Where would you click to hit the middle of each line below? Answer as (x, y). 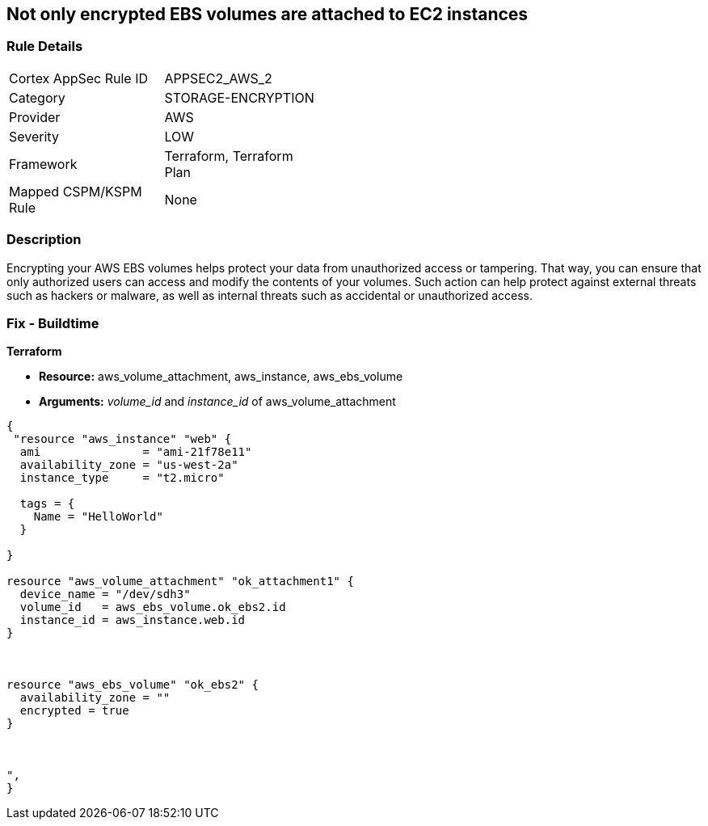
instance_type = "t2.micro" (122, 478)
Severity (34, 136)
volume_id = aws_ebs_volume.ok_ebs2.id (153, 607)
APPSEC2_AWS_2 (218, 78)
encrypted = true (74, 711)
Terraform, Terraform (229, 156)
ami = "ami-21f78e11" (136, 452)
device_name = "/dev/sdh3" (105, 594)
